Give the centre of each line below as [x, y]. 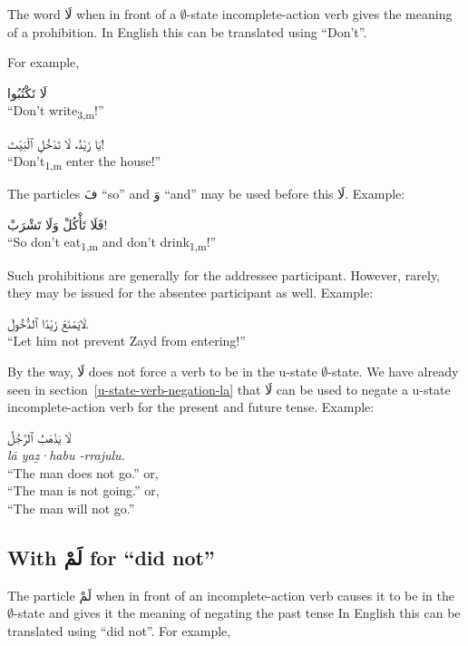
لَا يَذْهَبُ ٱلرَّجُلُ [39, 437]
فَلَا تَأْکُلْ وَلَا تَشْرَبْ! [58, 224]
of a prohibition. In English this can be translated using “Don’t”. [187, 31]
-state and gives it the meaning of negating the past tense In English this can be [237, 613]
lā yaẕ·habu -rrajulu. [66, 455]
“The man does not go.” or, [83, 472]
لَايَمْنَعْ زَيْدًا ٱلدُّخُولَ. [49, 323]
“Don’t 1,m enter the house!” [84, 162]
